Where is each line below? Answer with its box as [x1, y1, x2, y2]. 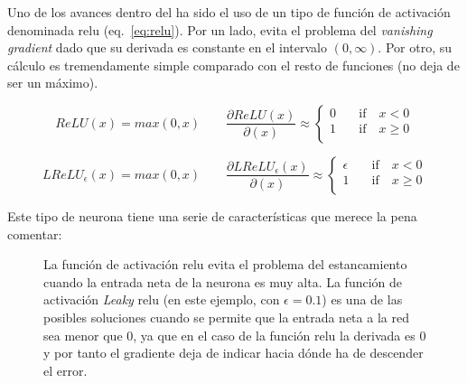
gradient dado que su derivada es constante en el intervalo [7, 38, 327, 57]
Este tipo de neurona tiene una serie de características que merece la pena [7, 206, 417, 225]
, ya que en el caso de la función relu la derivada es [133, 325, 416, 344]
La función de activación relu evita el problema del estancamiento [43, 255, 407, 274]
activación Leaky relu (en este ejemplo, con [43, 290, 280, 309]
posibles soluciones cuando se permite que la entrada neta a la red [43, 307, 409, 326]
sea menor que [43, 325, 123, 344]
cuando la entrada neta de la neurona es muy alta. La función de [43, 272, 403, 291]
